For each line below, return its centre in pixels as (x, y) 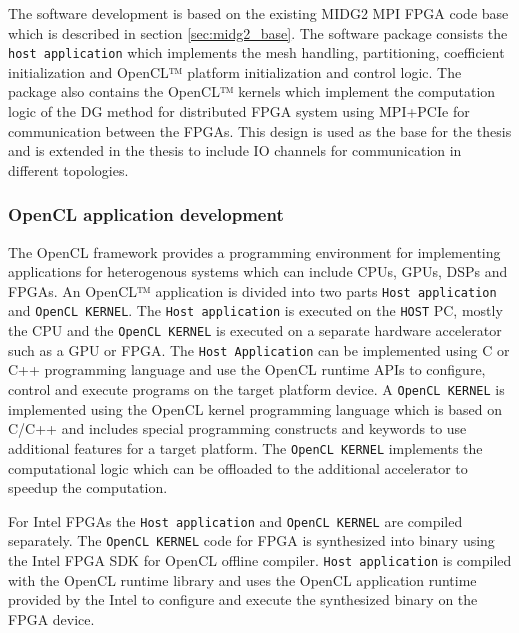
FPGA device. (51, 618)
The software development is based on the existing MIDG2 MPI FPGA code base (258, 13)
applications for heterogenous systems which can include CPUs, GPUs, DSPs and (258, 271)
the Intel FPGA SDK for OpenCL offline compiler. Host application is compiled (260, 560)
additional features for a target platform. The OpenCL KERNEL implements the (245, 447)
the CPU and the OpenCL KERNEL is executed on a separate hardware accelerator (255, 330)
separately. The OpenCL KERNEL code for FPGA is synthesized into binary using (251, 540)
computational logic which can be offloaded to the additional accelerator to (238, 467)
